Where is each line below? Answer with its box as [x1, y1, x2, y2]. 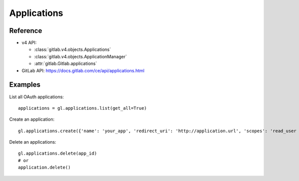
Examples [9, 80, 41, 89]
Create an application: [9, 116, 55, 122]
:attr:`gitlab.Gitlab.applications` [34, 60, 97, 67]
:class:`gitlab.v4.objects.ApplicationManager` [34, 53, 127, 59]
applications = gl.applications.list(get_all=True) [18, 105, 147, 111]
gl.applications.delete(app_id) [18, 151, 97, 157]
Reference [9, 26, 42, 35]
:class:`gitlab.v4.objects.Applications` [34, 46, 112, 52]
